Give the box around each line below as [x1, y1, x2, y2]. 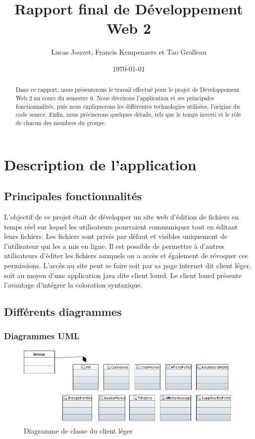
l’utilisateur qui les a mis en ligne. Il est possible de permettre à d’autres [4, 240, 224, 251]
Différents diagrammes [4, 304, 122, 319]
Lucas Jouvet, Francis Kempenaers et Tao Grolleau [51, 47, 206, 57]
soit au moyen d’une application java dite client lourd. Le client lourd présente [4, 270, 242, 280]
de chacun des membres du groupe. [15, 118, 106, 127]
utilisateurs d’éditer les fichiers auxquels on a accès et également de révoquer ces [4, 250, 248, 261]
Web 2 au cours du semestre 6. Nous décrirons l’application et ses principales [15, 93, 214, 102]
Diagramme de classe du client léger [24, 425, 133, 436]
